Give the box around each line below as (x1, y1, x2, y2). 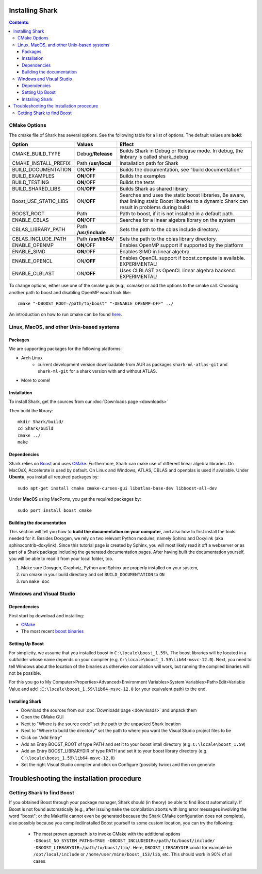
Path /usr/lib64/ (77, 236, 114, 243)
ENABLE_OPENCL (12, 258, 53, 264)
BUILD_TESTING (12, 179, 49, 186)
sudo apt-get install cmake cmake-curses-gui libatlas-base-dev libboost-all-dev (17, 485, 217, 491)
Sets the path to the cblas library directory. (119, 236, 217, 243)
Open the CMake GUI (21, 714, 64, 720)
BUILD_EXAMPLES (12, 173, 55, 179)
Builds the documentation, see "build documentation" (119, 166, 242, 173)
